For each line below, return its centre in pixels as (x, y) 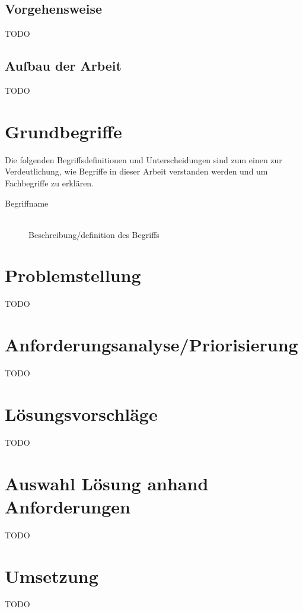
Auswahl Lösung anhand (107, 483)
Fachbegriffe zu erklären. (50, 183)
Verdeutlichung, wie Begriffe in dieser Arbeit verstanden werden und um (136, 171)
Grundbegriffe (63, 131)
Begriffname (27, 203)
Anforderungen (68, 506)
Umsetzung (52, 575)
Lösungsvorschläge (81, 413)
